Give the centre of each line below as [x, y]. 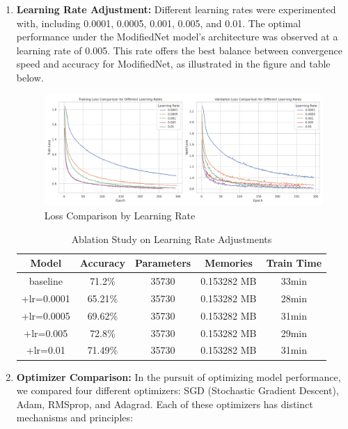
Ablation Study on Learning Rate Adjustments [172, 239]
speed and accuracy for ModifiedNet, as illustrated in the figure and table [173, 64]
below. [30, 77]
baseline [46, 281]
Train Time [294, 263]
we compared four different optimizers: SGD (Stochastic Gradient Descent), [177, 390]
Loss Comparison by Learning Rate [120, 215]
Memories [228, 263]
